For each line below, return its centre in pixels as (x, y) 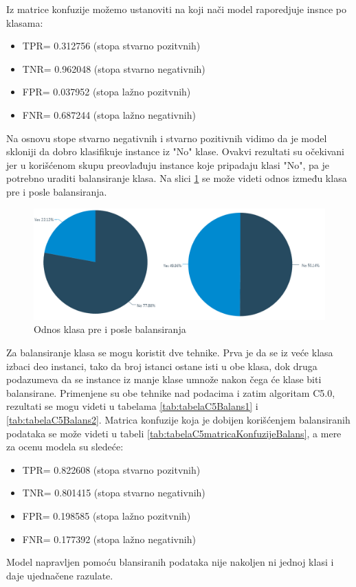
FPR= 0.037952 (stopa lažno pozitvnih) (107, 92)
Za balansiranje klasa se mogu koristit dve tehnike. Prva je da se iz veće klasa (170, 353)
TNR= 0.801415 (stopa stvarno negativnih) (114, 493)
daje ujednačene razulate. (60, 575)
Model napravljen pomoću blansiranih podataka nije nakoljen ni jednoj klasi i (170, 562)
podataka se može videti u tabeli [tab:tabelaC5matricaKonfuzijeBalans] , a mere (174, 433)
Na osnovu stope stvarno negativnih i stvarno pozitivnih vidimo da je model (167, 138)
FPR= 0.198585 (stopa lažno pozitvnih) (107, 515)
